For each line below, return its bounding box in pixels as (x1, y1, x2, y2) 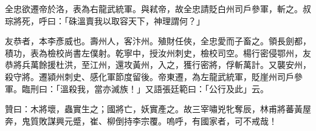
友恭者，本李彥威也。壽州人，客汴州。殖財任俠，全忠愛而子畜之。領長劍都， (5, 35, 311, 47)
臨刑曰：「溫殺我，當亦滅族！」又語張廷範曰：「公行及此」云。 (21, 82, 269, 95)
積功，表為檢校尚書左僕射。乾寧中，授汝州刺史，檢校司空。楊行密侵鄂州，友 (5, 46, 311, 59)
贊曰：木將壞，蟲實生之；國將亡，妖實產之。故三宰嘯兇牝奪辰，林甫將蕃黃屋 (5, 102, 311, 115)
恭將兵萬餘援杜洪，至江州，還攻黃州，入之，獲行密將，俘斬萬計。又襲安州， (5, 58, 311, 71)
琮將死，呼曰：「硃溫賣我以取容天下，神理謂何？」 (5, 14, 205, 27)
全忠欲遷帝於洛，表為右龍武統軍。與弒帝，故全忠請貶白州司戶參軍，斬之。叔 (5, 2, 311, 15)
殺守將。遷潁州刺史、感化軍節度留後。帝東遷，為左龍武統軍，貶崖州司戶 (5, 70, 294, 82)
